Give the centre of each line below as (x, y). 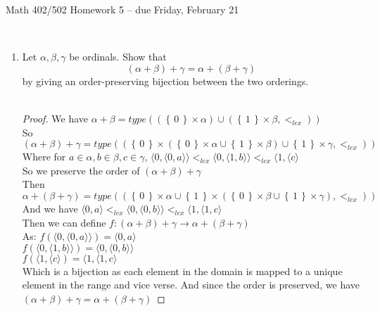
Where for (44, 157)
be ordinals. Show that (118, 57)
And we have (50, 208)
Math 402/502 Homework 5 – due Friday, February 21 (122, 9)
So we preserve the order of (81, 170)
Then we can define (64, 222)
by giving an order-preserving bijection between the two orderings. (165, 81)
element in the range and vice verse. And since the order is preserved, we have (191, 285)
